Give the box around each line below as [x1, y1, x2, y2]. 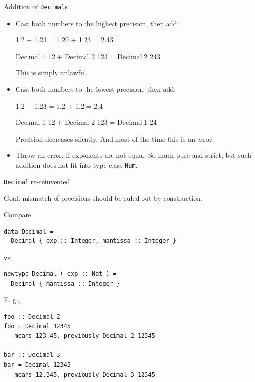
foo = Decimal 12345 [4, 323, 71, 330]
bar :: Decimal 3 [4, 352, 60, 359]
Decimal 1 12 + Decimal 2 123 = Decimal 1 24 [15, 117, 157, 127]
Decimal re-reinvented [4, 176, 70, 186]
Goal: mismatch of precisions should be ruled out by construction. [4, 193, 202, 203]
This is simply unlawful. [15, 67, 88, 78]
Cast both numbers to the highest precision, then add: [15, 18, 179, 28]
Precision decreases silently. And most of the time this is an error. [15, 133, 214, 144]
